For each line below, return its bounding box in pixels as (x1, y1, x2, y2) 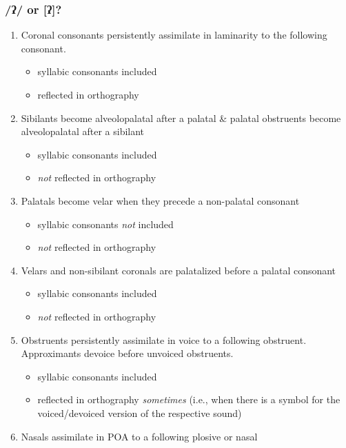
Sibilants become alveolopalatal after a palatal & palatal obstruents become (21, 110, 341, 125)
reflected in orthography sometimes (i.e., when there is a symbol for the (37, 392, 340, 407)
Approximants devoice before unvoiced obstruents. (21, 346, 234, 360)
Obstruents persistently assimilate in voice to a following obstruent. (21, 332, 307, 347)
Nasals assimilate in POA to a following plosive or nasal (21, 429, 258, 443)
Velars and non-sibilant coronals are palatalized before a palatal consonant (21, 263, 336, 277)
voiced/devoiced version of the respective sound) (37, 405, 242, 420)
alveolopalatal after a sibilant (21, 124, 145, 139)
